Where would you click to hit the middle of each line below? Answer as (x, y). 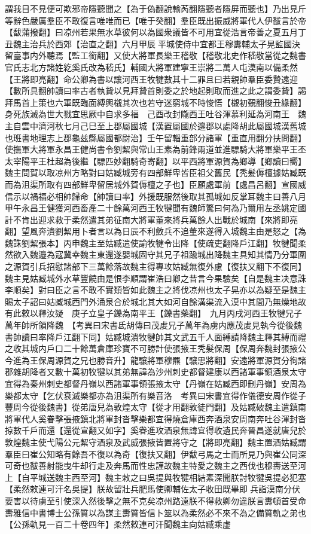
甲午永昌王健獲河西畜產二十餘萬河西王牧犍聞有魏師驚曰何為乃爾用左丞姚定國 (155, 208)
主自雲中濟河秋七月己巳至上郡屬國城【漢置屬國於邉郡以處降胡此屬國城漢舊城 (155, 125)
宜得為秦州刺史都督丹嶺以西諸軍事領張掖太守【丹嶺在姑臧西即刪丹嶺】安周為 (155, 383)
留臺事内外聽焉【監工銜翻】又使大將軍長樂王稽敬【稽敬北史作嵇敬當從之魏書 (155, 55)
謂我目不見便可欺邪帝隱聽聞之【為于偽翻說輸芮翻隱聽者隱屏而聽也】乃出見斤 (155, 8)
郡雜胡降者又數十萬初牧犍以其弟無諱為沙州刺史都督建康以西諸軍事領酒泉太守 (155, 372)
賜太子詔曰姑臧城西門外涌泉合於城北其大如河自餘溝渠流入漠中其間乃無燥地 (151, 301)
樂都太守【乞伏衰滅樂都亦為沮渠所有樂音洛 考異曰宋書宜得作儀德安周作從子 (155, 395)
